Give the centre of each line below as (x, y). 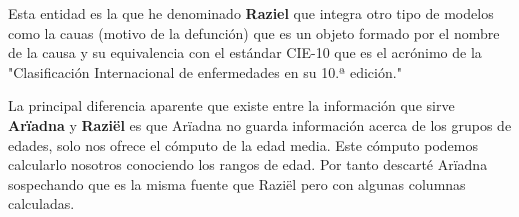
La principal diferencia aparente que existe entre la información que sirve (231, 105)
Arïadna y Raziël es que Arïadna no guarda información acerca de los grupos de (260, 124)
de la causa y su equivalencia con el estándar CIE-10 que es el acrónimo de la (245, 52)
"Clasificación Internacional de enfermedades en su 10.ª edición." (205, 71)
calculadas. (41, 203)
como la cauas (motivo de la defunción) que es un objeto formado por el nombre (254, 32)
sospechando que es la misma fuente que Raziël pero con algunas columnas (237, 183)
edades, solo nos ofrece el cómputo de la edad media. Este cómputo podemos (243, 144)
